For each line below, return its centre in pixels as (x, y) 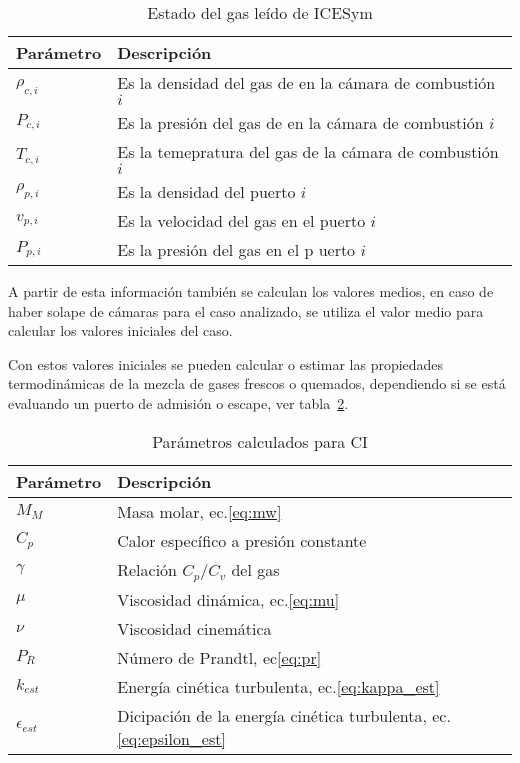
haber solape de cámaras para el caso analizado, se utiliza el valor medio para (246, 310)
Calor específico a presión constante (242, 540)
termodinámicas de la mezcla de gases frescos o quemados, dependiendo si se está (257, 383)
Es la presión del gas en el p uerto (236, 249)
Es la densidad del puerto (206, 191)
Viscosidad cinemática (194, 628)
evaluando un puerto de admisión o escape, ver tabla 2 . (178, 402)
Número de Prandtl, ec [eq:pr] (219, 657)
